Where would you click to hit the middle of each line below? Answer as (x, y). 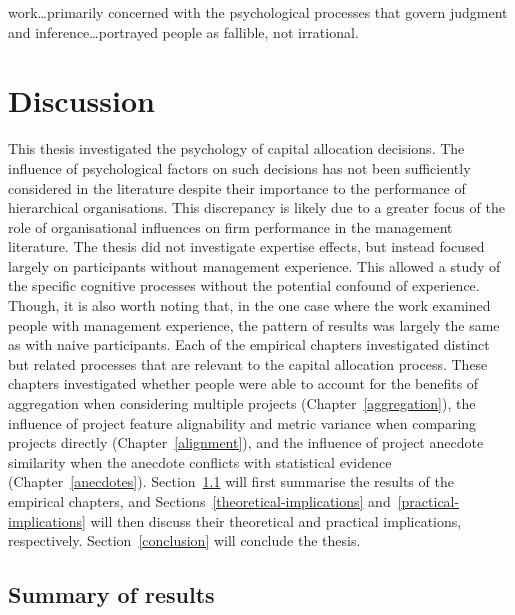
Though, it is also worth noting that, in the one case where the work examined (249, 305)
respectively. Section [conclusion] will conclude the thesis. (184, 540)
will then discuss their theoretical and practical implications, (276, 520)
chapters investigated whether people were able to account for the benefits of (243, 383)
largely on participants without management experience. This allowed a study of (254, 265)
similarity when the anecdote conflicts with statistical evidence (200, 461)
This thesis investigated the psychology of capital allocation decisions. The (236, 148)
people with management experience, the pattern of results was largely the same (254, 324)
